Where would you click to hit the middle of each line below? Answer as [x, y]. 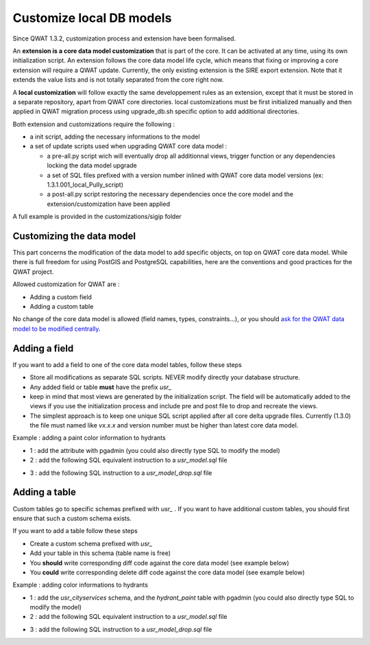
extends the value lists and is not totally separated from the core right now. [118, 80]
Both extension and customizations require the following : [94, 124]
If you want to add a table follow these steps [75, 531]
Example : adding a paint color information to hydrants [89, 438]
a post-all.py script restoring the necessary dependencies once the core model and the [170, 194]
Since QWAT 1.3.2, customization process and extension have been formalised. [124, 38]
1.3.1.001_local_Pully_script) [85, 185]
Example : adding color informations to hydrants [81, 585]
